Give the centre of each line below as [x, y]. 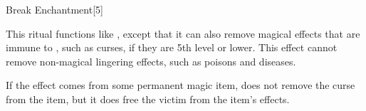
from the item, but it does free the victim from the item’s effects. [148, 99]
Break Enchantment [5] [54, 9]
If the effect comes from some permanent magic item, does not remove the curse [181, 85]
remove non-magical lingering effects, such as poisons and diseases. [151, 61]
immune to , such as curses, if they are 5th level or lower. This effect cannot [172, 47]
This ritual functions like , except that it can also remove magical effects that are [183, 33]
